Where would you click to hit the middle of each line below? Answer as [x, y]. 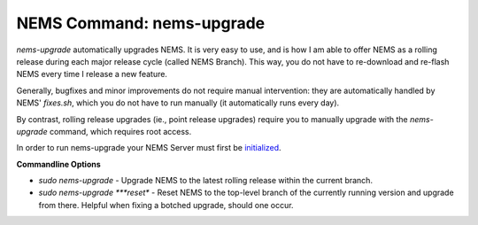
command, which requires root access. [120, 131]
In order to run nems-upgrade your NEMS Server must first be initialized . [149, 148]
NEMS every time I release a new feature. [92, 74]
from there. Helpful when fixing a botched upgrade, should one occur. [166, 205]
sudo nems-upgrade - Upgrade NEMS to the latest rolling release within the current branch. [206, 181]
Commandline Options [58, 164]
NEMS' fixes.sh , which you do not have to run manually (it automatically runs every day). [178, 103]
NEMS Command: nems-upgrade [141, 23]
